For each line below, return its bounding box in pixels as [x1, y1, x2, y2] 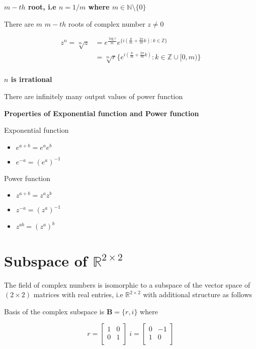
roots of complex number [68, 18, 145, 29]
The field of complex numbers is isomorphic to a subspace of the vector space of [4, 279, 250, 290]
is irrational [11, 74, 52, 84]
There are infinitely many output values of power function [4, 91, 183, 101]
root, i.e [28, 2, 56, 12]
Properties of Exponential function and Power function [4, 108, 199, 118]
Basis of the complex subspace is [4, 306, 105, 316]
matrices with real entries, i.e [33, 289, 123, 300]
